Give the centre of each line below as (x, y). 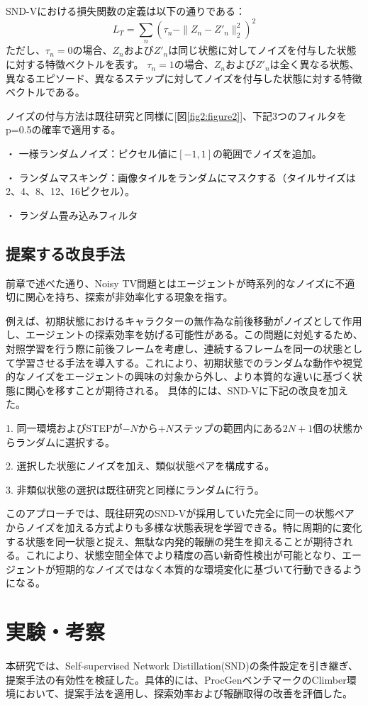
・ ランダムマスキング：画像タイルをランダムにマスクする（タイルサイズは (181, 177)
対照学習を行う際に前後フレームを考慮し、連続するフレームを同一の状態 (174, 348)
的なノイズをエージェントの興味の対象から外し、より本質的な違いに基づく (179, 376)
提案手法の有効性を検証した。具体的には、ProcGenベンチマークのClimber (176, 679)
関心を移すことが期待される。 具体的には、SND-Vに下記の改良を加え (186, 390)
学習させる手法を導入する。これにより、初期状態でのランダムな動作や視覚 (189, 362)
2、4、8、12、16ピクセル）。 (70, 191)
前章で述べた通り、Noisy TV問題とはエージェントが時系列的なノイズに (171, 283)
